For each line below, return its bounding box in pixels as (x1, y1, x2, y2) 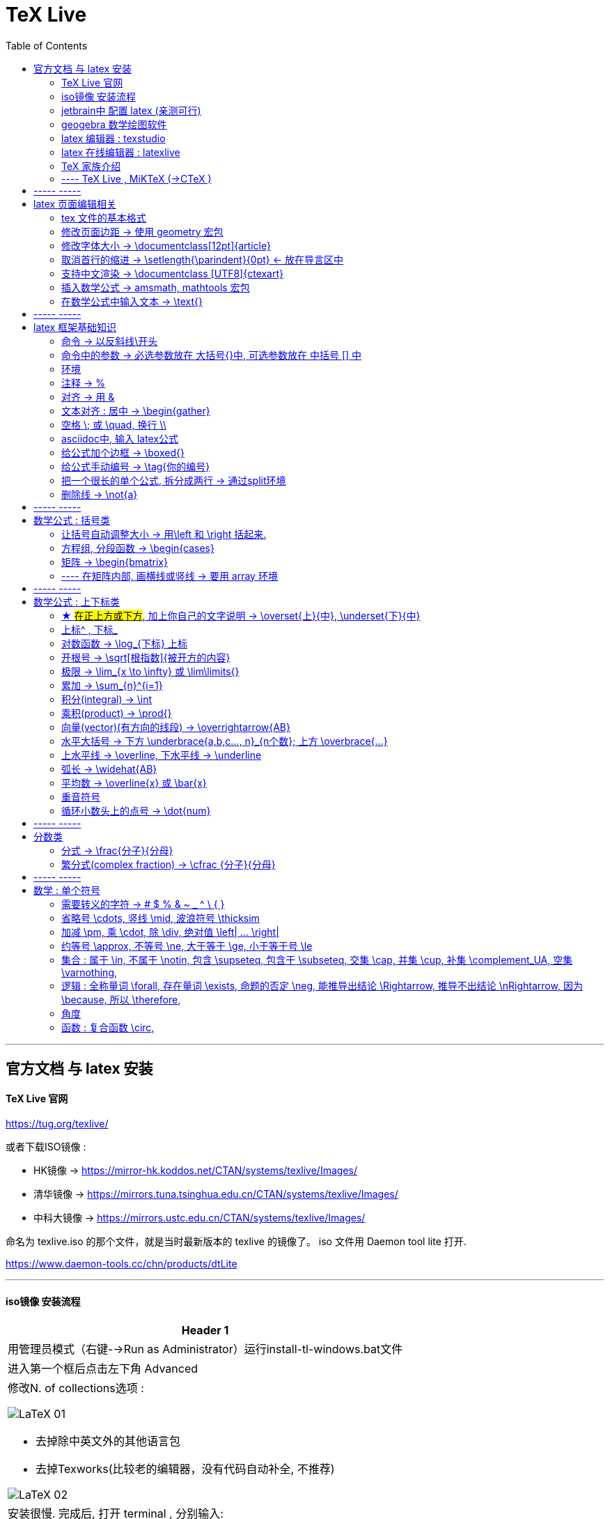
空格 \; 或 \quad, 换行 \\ (61, 418, 166, 431)
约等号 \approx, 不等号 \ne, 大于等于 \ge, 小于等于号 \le (61, 939, 313, 952)
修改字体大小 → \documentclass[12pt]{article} (61, 239, 271, 252)
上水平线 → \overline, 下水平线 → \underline (61, 748, 262, 761)
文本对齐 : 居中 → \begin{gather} (61, 404, 210, 417)
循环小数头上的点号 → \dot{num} (61, 804, 211, 817)
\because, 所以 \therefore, (61, 993, 181, 1005)
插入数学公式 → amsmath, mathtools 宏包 (61, 281, 250, 293)
